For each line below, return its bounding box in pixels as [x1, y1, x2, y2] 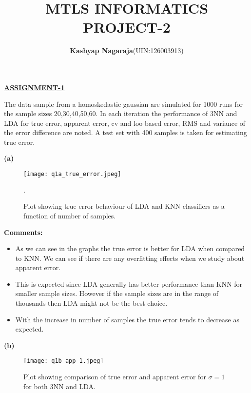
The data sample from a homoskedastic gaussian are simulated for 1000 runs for [4, 98, 243, 109]
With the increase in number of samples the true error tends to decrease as [15, 314, 239, 324]
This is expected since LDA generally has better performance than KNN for [15, 278, 243, 289]
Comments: [4, 227, 43, 237]
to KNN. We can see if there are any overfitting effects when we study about [15, 253, 245, 263]
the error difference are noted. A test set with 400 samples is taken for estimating [4, 127, 247, 138]
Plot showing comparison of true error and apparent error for [23, 372, 206, 382]
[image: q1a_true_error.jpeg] [23, 171, 121, 178]
